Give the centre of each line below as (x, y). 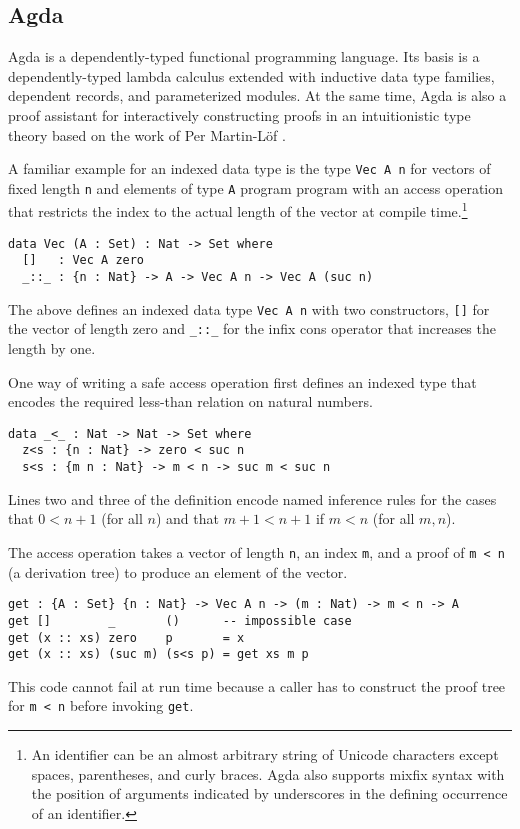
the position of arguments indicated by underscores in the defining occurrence (269, 793)
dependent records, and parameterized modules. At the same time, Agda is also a (257, 95)
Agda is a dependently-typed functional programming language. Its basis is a (244, 56)
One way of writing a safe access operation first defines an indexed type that (242, 381)
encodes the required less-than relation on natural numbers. (190, 401)
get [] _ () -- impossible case (180, 620)
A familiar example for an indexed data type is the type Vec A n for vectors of (249, 168)
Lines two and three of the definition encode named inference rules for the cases (252, 498)
